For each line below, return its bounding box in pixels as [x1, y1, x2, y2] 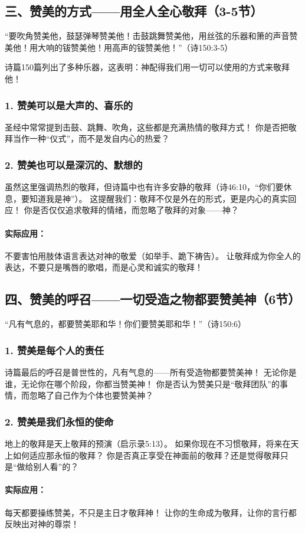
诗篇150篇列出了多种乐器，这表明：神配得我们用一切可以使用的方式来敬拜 [5, 61, 290, 73]
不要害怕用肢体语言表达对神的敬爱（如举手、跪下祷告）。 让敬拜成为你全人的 [5, 249, 301, 261]
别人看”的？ [33, 460, 79, 473]
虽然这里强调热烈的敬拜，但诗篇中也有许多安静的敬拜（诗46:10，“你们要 [5, 181, 284, 193]
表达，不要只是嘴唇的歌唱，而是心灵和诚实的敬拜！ [5, 261, 203, 273]
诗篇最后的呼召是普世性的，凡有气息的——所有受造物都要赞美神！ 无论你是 [5, 365, 297, 378]
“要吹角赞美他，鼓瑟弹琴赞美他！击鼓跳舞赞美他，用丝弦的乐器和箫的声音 [5, 30, 290, 42]
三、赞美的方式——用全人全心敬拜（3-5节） [5, 2, 263, 20]
